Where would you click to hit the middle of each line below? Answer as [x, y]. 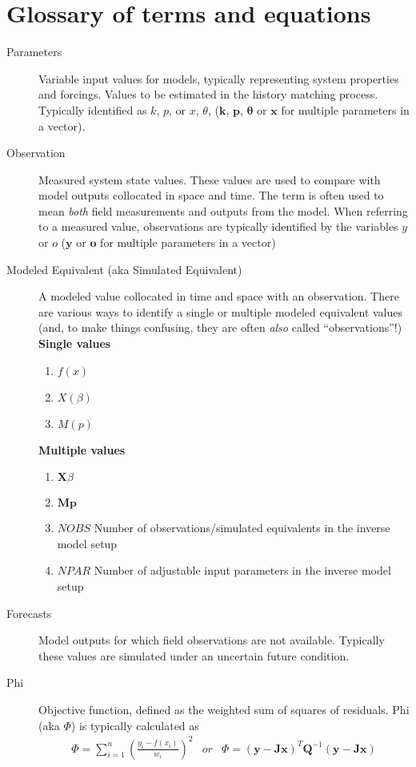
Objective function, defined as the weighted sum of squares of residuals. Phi [224, 709]
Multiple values [82, 449]
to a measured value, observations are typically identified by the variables [218, 226]
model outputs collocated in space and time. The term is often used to [211, 195]
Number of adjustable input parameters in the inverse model [242, 570]
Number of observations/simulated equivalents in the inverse [242, 528]
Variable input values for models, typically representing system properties [219, 78]
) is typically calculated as [135, 725]
